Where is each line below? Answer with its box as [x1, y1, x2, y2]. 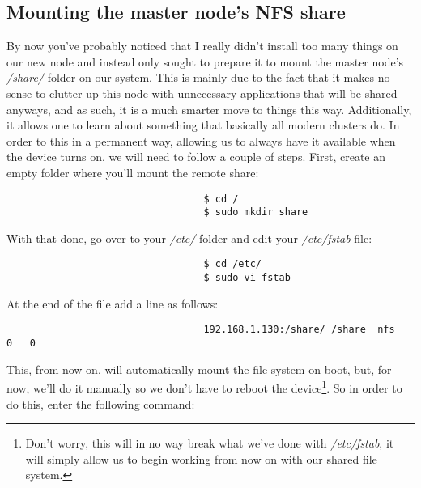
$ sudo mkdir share [203, 206, 308, 219]
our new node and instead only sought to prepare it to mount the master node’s [6, 53, 404, 70]
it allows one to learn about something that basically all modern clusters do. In [6, 117, 400, 134]
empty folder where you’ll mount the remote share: [6, 163, 259, 180]
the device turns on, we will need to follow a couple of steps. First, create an [6, 148, 386, 165]
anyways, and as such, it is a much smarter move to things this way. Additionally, [6, 100, 412, 117]
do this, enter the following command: [6, 395, 195, 412]
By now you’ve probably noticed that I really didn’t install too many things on [6, 37, 398, 54]
